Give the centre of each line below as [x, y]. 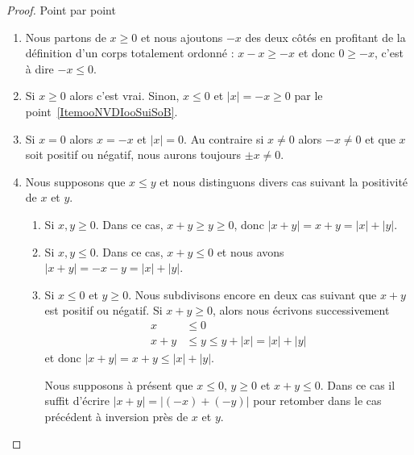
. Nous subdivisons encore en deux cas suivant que [253, 294]
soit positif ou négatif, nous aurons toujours [133, 154]
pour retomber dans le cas [317, 401]
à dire [39, 68]
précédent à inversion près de [116, 416]
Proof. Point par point [61, 10]
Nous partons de [66, 37]
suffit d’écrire [77, 401]
